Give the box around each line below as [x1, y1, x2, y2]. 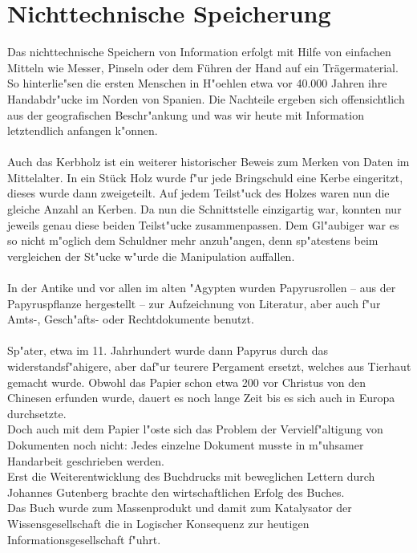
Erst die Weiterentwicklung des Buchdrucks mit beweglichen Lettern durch [7, 468, 375, 485]
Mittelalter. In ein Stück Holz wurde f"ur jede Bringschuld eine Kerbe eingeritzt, [7, 169, 403, 185]
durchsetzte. [7, 405, 67, 421]
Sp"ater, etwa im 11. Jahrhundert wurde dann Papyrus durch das [7, 342, 329, 359]
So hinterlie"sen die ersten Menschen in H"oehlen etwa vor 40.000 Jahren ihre [7, 75, 387, 91]
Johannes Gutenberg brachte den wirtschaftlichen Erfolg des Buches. [7, 483, 345, 500]
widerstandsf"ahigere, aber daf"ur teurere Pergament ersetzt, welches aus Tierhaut [7, 358, 411, 374]
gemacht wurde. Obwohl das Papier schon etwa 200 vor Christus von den [7, 373, 366, 390]
